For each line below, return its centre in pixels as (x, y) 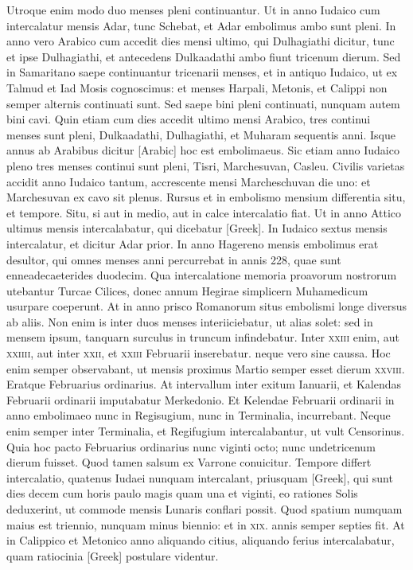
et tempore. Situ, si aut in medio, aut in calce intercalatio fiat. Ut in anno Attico (204, 212)
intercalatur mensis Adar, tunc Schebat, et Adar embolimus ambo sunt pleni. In (201, 25)
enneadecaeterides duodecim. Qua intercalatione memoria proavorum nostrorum (202, 275)
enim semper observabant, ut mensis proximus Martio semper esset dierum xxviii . (206, 368)
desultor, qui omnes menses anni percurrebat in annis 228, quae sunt (174, 259)
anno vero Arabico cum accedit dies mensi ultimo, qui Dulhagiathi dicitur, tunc (201, 41)
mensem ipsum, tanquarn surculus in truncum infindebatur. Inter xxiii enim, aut (203, 337)
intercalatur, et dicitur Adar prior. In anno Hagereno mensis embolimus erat (193, 243)
